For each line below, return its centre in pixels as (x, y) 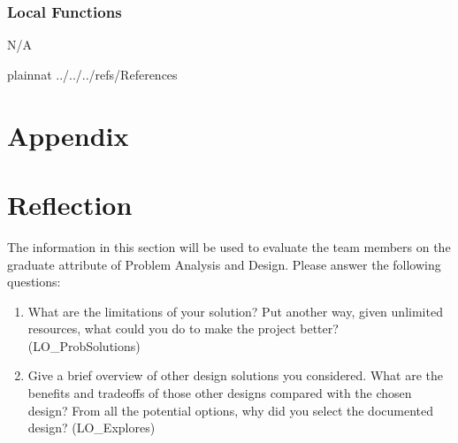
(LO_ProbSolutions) (84, 345)
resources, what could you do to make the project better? (183, 328)
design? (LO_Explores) (92, 428)
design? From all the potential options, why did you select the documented (230, 410)
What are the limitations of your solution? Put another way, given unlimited (235, 311)
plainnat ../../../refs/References (92, 74)
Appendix (68, 135)
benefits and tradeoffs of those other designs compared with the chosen (220, 393)
